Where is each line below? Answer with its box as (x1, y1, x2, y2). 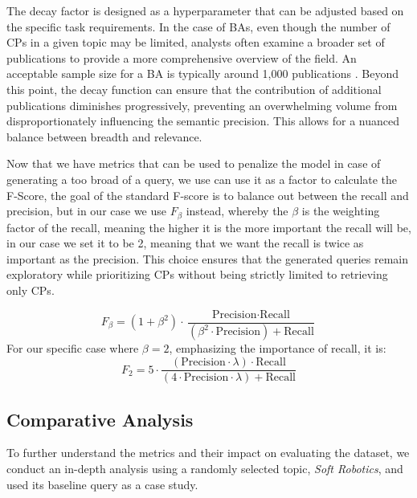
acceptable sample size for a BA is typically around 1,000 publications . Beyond (6, 65, 399, 82)
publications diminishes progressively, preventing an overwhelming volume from (6, 96, 398, 113)
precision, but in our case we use (6, 202, 167, 219)
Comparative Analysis (6, 406, 194, 431)
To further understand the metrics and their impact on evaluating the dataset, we (6, 444, 410, 461)
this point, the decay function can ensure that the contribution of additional (6, 80, 382, 97)
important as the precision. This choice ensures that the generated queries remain (6, 250, 408, 267)
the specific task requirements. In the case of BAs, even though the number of (6, 18, 390, 35)
